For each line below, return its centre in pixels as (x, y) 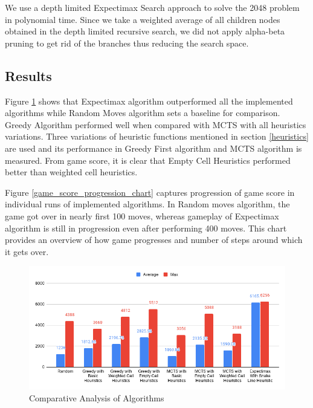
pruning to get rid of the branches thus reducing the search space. (127, 43)
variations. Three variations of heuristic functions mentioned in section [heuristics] (157, 136)
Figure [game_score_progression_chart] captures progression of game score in (150, 192)
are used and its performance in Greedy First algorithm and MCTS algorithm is (153, 148)
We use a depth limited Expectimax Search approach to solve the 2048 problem (152, 7)
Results (28, 75)
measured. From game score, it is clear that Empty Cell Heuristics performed (148, 160)
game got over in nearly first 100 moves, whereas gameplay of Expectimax (142, 215)
